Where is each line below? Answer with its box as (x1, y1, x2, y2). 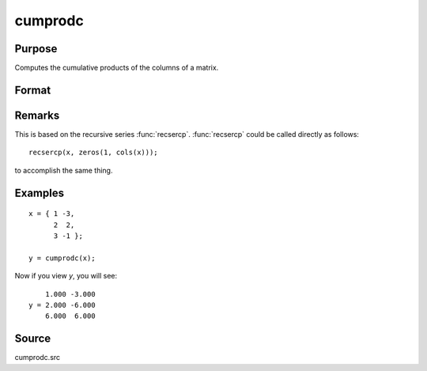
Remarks (14, 108, 60, 122)
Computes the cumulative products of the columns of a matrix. (14, 63, 219, 73)
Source (14, 332, 51, 346)
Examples (14, 186, 65, 199)
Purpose (14, 42, 58, 55)
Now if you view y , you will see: (14, 271, 118, 281)
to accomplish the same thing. (14, 165, 113, 175)
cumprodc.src (14, 353, 61, 362)
